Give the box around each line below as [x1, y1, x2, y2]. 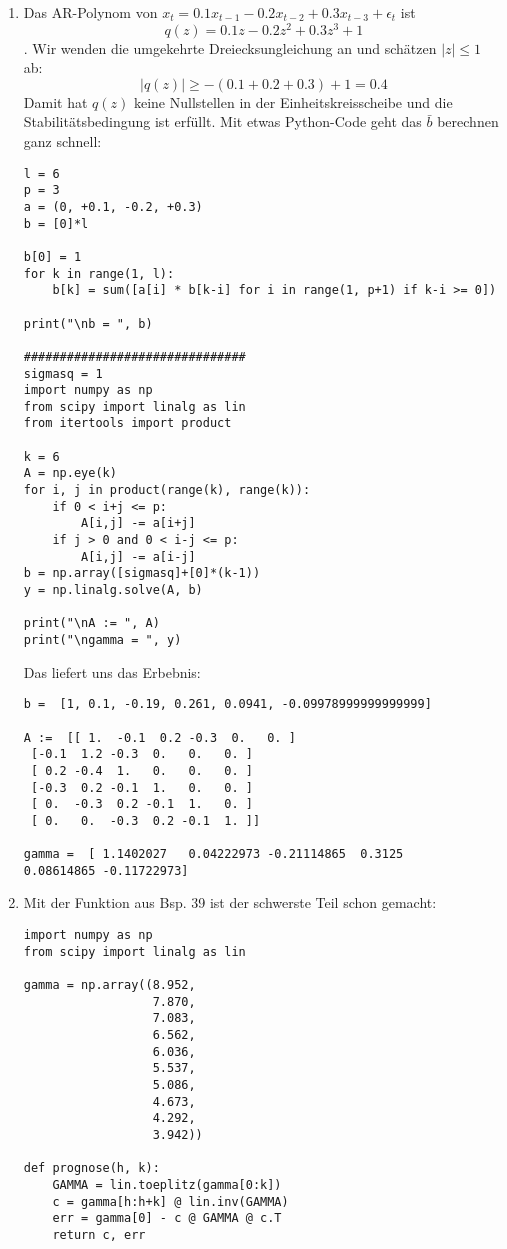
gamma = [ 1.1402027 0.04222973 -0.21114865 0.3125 [23, 847, 404, 862]
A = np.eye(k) [23, 466, 117, 481]
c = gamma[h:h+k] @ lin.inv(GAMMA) [52, 1194, 289, 1209]
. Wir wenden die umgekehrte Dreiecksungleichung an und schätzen [23, 37, 437, 58]
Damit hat [23, 91, 88, 112]
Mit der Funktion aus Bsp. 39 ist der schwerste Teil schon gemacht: [23, 892, 437, 913]
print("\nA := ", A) [23, 616, 160, 631]
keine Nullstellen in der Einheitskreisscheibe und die [133, 91, 453, 112]
